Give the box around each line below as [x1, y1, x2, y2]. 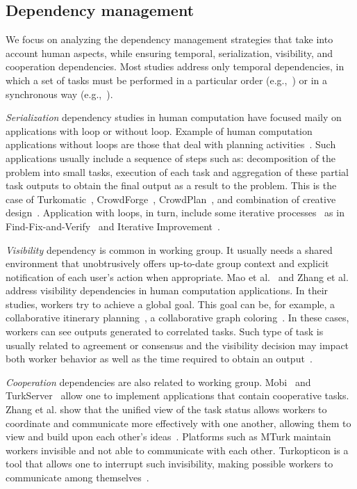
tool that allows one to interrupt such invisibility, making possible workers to [6, 456, 333, 471]
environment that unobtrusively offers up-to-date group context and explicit [6, 256, 329, 271]
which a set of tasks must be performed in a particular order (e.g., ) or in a [6, 72, 327, 87]
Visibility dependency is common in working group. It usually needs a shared [6, 242, 333, 257]
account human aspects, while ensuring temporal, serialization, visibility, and [6, 45, 333, 60]
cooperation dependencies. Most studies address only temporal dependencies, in [6, 59, 344, 74]
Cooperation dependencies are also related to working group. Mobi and [6, 374, 311, 389]
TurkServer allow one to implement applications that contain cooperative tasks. [6, 388, 349, 403]
